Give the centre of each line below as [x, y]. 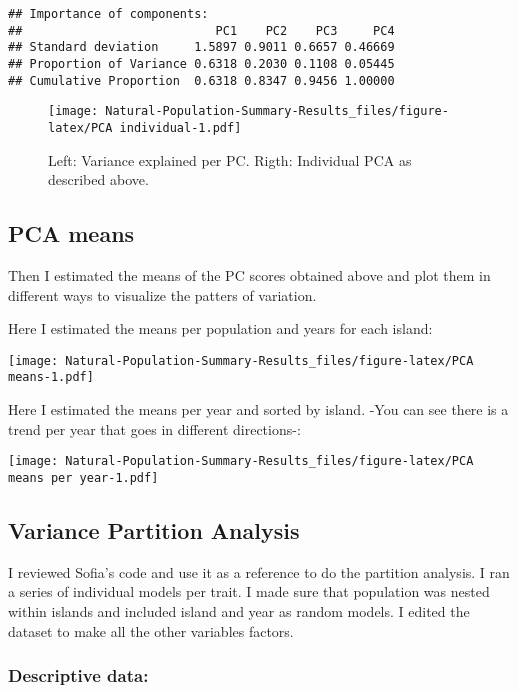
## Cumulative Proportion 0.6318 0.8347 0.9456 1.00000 [201, 80]
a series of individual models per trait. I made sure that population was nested [249, 591]
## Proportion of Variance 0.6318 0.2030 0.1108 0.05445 [201, 63]
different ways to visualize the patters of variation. [162, 294]
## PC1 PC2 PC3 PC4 [201, 30]
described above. [98, 179]
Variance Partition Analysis [154, 529]
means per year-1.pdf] [83, 477]
